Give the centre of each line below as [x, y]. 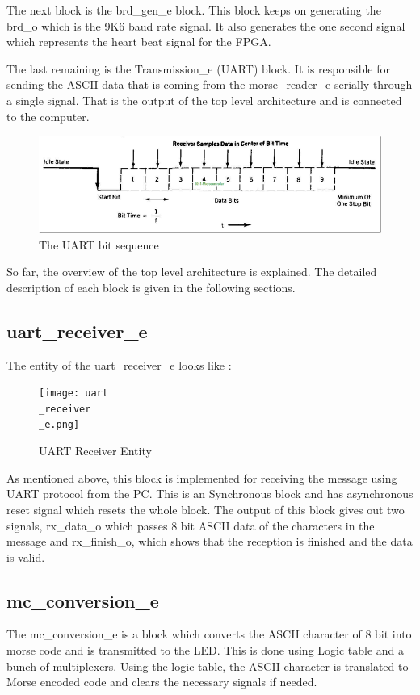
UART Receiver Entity [95, 451]
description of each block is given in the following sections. [151, 287]
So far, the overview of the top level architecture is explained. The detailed [192, 272]
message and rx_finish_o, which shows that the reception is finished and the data [210, 541]
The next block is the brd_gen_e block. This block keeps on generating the [194, 10]
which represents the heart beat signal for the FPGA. [139, 42]
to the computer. [48, 116]
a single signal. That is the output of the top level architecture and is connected [204, 100]
